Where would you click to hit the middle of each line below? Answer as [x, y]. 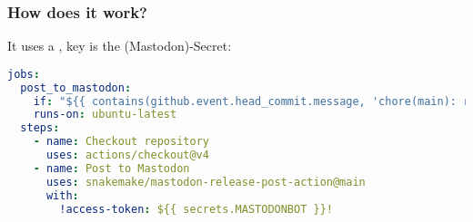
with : [62, 195]
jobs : [24, 74]
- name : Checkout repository [121, 142]
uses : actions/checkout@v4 [127, 155]
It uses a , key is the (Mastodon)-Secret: [120, 46]
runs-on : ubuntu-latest [105, 115]
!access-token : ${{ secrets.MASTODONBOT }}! [196, 209]
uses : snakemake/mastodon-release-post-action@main [206, 182]
